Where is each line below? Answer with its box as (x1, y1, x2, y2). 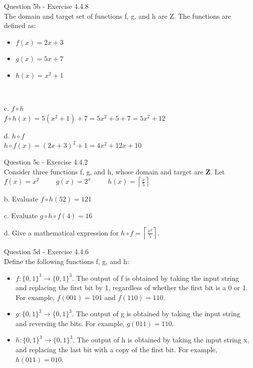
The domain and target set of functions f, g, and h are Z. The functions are (4, 10, 231, 21)
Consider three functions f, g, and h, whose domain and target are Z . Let (4, 166, 225, 176)
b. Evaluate (4, 194, 38, 204)
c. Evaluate (4, 210, 38, 220)
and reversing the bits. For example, (15, 318, 125, 328)
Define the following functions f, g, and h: (4, 256, 129, 266)
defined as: (4, 20, 36, 31)
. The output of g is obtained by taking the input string (72, 308, 240, 319)
